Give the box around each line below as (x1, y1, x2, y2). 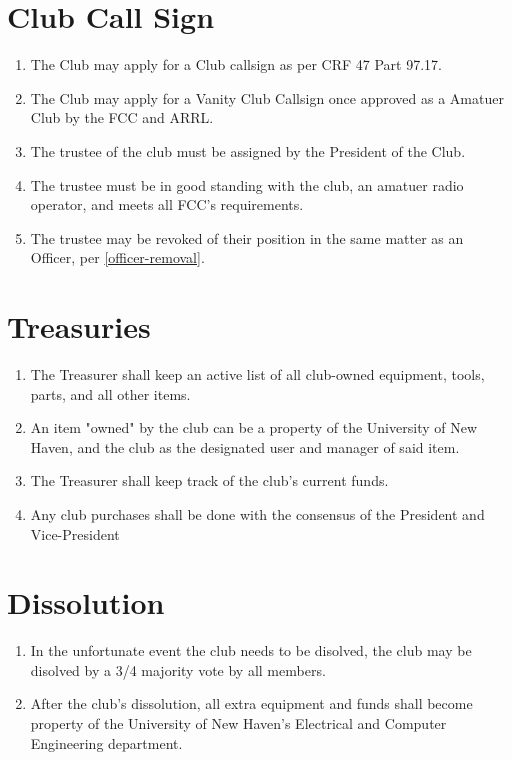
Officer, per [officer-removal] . (30, 247, 205, 268)
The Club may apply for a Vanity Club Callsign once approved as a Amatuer (30, 87, 504, 108)
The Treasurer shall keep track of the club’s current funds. (30, 470, 389, 491)
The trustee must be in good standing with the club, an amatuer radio (30, 174, 464, 195)
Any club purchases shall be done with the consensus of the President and (30, 503, 485, 524)
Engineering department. (30, 732, 183, 753)
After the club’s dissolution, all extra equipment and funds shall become (30, 693, 473, 714)
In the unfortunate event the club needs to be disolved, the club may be (30, 640, 472, 661)
